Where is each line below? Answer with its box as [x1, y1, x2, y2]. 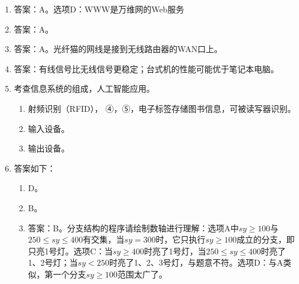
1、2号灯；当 [28, 256, 78, 269]
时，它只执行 [155, 233, 206, 246]
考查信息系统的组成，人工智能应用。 [14, 82, 155, 95]
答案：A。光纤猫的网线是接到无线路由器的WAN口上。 [14, 43, 223, 55]
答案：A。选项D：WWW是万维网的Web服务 [14, 3, 184, 15]
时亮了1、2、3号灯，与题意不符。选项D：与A [109, 256, 283, 269]
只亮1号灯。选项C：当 [28, 244, 113, 257]
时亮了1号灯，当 [144, 244, 206, 257]
